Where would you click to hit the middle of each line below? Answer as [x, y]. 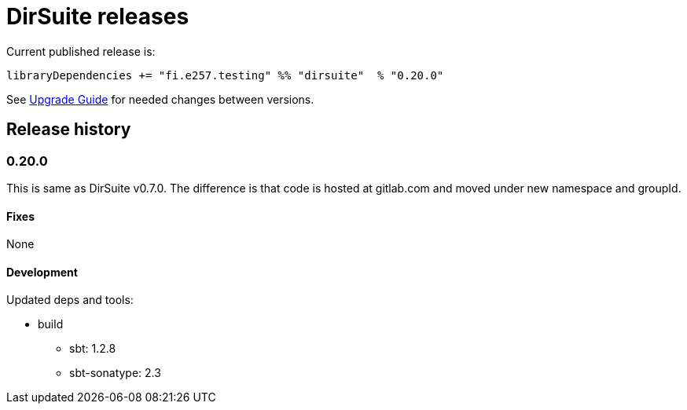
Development [42, 272]
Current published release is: [81, 51]
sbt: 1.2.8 [93, 349]
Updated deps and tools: [70, 300]
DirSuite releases [98, 16]
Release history [69, 130]
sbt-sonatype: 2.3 [115, 373]
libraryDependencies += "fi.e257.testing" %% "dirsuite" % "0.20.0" [225, 75]
